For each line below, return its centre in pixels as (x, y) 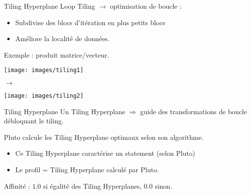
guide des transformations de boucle (194, 111)
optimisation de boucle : (146, 6)
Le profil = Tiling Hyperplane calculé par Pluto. (87, 170)
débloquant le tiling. (34, 121)
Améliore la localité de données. (62, 38)
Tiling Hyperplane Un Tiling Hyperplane (65, 111)
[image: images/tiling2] (44, 96)
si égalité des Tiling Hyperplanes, (92, 186)
